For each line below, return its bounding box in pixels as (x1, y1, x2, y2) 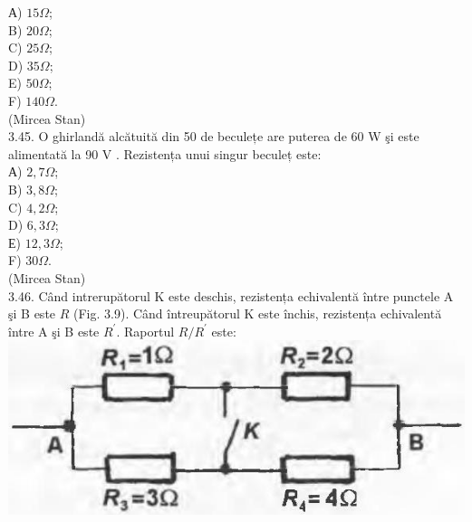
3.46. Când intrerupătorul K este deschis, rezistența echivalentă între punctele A (8, 286, 454, 305)
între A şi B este (8, 321, 100, 340)
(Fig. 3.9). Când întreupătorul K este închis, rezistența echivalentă (73, 304, 442, 323)
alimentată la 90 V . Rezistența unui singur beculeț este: (8, 144, 322, 163)
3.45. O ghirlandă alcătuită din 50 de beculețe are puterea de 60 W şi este (8, 127, 419, 146)
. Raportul (116, 321, 175, 340)
